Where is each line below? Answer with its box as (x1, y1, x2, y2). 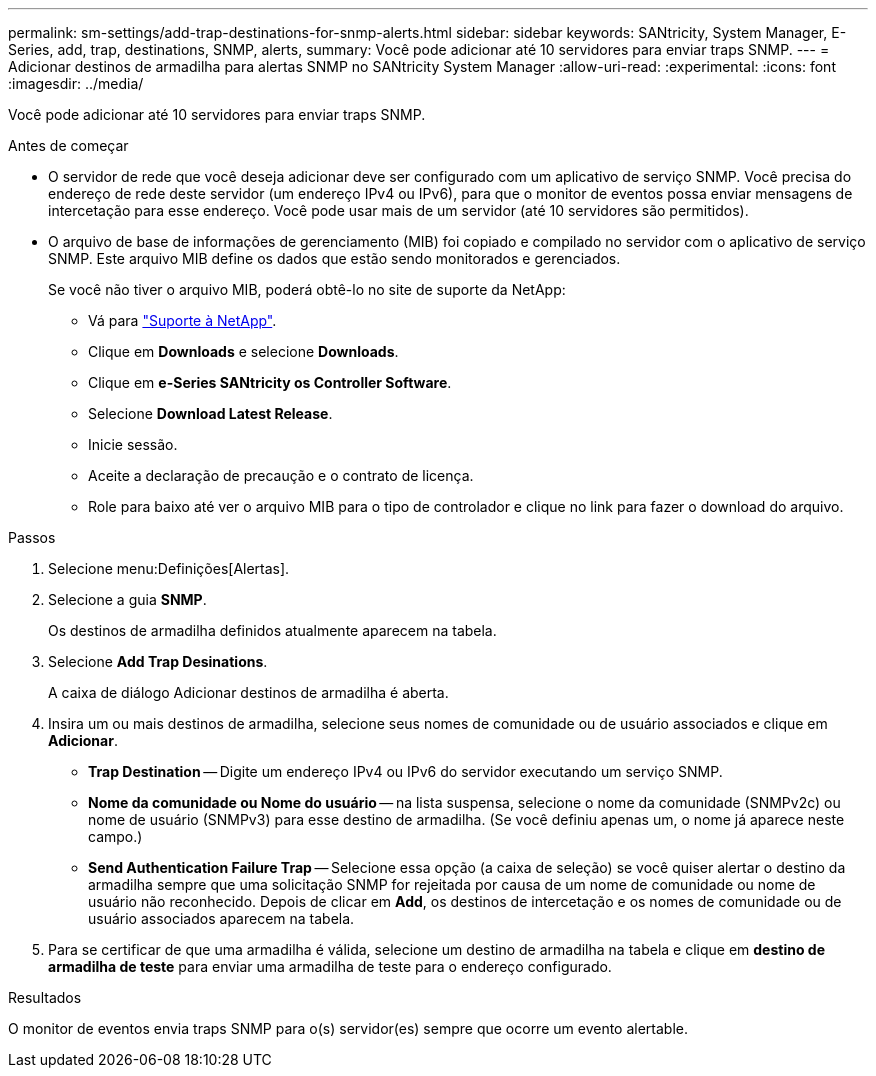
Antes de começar (8, 137, 129, 154)
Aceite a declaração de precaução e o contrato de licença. (88, 467, 474, 484)
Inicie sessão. (88, 436, 178, 453)
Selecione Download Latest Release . (88, 405, 333, 422)
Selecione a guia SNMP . (48, 591, 207, 608)
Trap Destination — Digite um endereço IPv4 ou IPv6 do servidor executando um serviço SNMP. (88, 763, 723, 780)
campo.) (88, 828, 143, 845)
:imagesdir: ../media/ (8, 75, 144, 92)
